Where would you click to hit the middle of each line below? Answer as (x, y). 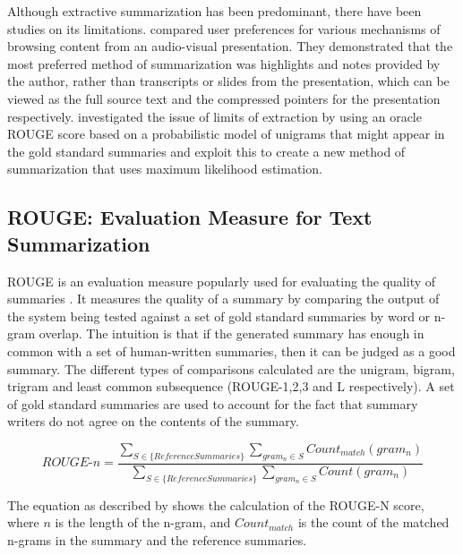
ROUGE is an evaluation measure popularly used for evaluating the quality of (222, 281)
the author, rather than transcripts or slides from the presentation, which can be (228, 81)
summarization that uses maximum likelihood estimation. (165, 169)
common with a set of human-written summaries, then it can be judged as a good (231, 350)
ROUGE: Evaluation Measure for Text (190, 217)
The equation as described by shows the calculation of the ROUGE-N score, (216, 504)
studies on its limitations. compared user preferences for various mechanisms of (224, 28)
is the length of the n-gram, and (143, 522)
